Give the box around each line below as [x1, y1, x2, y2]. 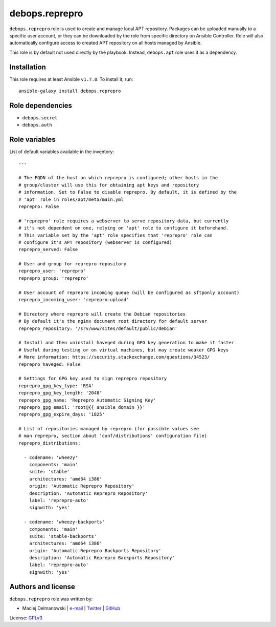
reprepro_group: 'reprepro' [18, 275, 89, 281]
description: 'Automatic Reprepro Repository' [29, 490, 148, 496]
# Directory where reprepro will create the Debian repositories [18, 311, 186, 317]
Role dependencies [9, 101, 73, 110]
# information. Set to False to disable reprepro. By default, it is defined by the [18, 190, 237, 195]
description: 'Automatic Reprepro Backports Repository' [29, 555, 175, 561]
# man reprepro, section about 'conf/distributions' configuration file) [18, 433, 208, 439]
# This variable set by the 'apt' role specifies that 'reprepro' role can [18, 232, 213, 238]
